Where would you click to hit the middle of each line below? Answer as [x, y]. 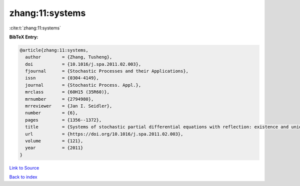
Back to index [23, 177]
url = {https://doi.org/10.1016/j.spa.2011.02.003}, [104, 134]
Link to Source [24, 168]
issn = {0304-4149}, [62, 78]
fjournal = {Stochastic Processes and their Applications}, [107, 71]
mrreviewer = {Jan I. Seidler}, [69, 106]
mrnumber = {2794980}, [59, 99]
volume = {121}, [54, 141]
